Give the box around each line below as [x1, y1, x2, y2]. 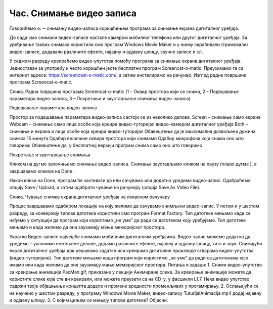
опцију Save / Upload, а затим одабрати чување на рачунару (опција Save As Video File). [9, 185, 201, 191]
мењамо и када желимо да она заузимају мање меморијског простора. [9, 224, 166, 230]
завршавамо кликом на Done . [9, 168, 75, 174]
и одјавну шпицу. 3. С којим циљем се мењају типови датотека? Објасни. [9, 297, 168, 303]
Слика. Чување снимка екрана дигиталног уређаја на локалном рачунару [9, 194, 170, 200]
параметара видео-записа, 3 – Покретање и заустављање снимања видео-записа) [9, 96, 191, 102]
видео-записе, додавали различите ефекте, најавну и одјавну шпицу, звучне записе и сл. [9, 49, 203, 55]
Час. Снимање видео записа [9, 8, 136, 19]
